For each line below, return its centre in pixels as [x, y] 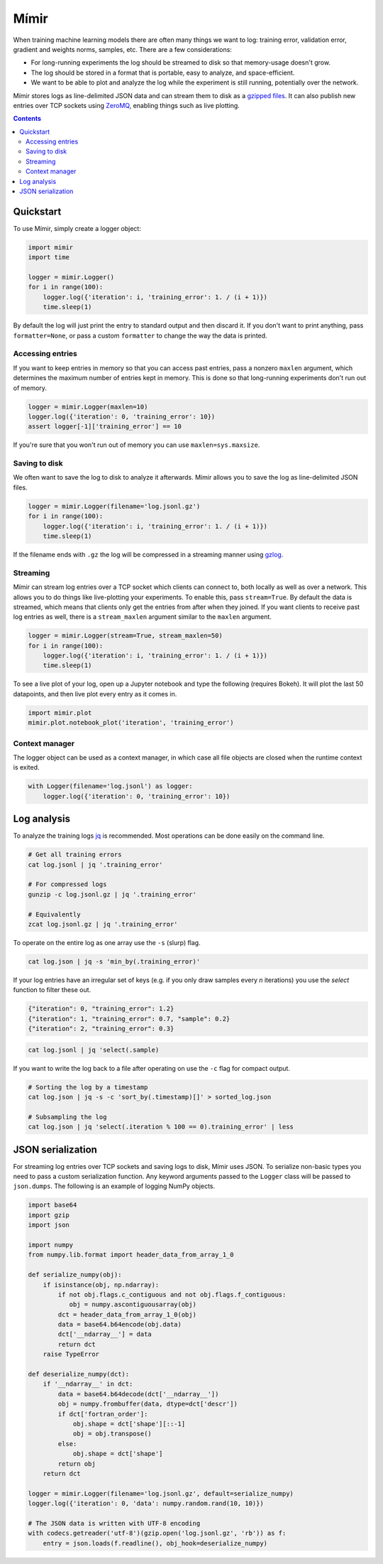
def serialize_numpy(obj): [75, 1275]
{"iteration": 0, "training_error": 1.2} [101, 1009]
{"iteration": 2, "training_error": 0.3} [101, 1029]
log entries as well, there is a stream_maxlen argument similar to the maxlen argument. [143, 617]
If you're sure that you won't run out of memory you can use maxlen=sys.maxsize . [137, 445]
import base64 [52, 1205]
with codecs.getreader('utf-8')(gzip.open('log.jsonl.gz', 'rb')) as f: [157, 1533]
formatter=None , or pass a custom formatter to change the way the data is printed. [140, 335]
